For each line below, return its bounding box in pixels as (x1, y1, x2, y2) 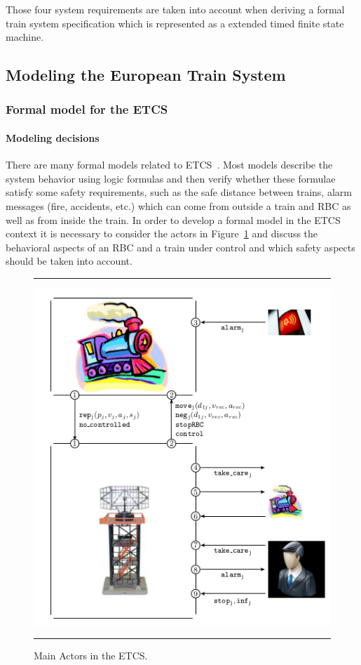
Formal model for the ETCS (6, 100, 168, 118)
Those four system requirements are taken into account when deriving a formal (6, 2, 345, 16)
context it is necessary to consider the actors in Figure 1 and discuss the (6, 226, 318, 241)
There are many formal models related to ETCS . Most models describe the (6, 157, 333, 172)
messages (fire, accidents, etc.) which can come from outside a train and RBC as (6, 198, 351, 213)
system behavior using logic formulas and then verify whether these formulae (6, 171, 336, 185)
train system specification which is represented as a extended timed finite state (6, 15, 344, 30)
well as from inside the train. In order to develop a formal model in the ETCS (6, 212, 341, 227)
